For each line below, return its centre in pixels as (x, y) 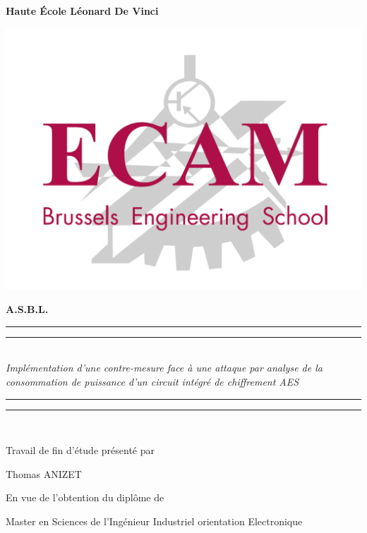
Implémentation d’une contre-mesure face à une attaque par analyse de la (164, 368)
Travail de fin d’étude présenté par (80, 450)
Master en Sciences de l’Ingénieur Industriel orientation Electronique (154, 521)
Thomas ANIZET (44, 473)
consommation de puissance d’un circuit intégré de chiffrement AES (152, 382)
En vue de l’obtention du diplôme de (85, 497)
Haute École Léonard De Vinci (82, 11)
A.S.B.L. (27, 309)
